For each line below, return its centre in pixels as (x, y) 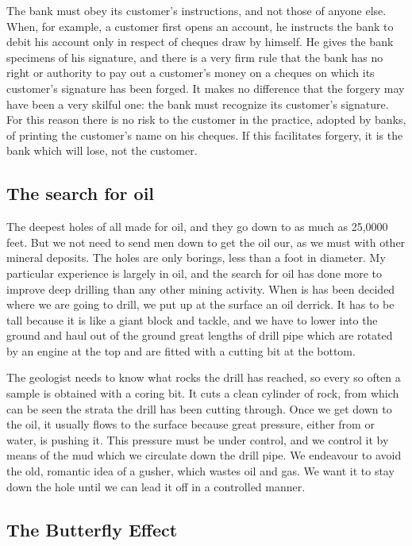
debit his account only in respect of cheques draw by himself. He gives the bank (200, 42)
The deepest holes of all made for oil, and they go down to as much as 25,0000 (197, 227)
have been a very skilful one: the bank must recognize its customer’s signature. (198, 104)
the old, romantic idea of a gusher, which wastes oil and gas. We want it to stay (200, 471)
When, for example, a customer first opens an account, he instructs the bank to (200, 26)
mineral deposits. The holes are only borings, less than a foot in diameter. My (196, 258)
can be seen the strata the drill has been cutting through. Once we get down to (199, 408)
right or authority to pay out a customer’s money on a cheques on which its (191, 73)
